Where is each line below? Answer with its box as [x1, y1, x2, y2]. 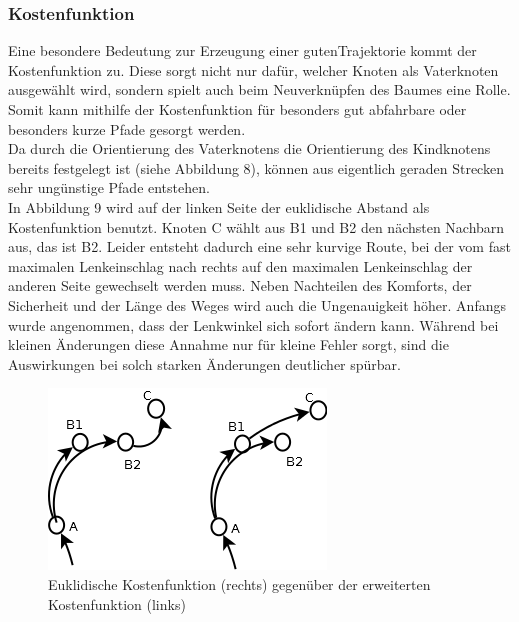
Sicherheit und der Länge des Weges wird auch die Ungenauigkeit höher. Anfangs [8, 294, 506, 315]
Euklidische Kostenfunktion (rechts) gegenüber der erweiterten [48, 573, 431, 594]
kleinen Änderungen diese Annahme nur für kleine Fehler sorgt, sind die [8, 334, 449, 355]
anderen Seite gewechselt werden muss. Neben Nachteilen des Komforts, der [8, 275, 472, 296]
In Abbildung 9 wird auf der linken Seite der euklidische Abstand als [8, 196, 430, 217]
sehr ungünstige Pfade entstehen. [8, 177, 210, 198]
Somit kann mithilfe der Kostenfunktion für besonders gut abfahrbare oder [8, 99, 467, 119]
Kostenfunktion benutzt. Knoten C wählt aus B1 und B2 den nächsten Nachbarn [8, 216, 505, 237]
